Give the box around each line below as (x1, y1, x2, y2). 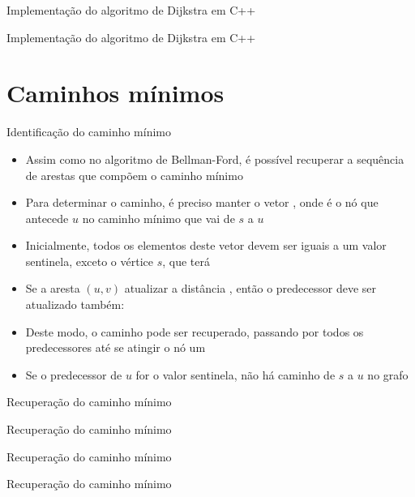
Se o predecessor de (25, 366, 122, 383)
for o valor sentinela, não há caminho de (135, 366, 336, 383)
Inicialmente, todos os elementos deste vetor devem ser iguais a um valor (25, 237, 387, 254)
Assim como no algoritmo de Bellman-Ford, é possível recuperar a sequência (25, 150, 404, 167)
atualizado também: (25, 296, 125, 313)
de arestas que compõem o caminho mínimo (25, 166, 243, 183)
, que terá (162, 252, 210, 269)
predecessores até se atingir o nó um (25, 339, 206, 356)
